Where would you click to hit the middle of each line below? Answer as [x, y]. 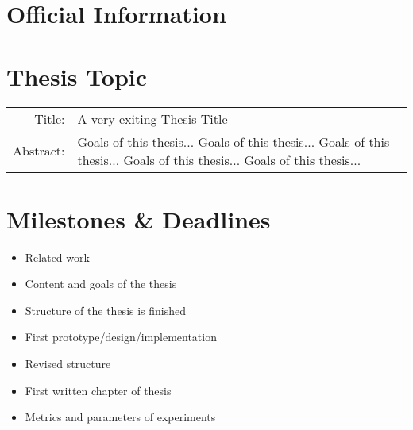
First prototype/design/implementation [121, 337]
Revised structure [68, 363]
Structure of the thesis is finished [106, 310]
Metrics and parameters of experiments [120, 417]
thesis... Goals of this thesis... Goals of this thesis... [219, 159]
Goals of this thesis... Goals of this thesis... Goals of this [234, 141]
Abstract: [39, 150]
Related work [57, 257]
